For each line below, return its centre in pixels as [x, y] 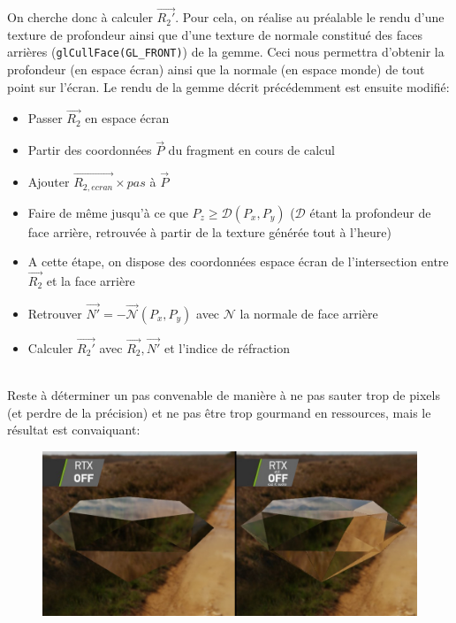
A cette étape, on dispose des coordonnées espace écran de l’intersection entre [238, 262]
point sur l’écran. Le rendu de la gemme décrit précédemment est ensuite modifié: [228, 86]
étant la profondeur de [370, 212]
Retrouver [55, 313]
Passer [45, 118]
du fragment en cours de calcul [251, 150]
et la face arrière [91, 280]
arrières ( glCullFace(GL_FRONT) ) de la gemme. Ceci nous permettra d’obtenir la [226, 52]
